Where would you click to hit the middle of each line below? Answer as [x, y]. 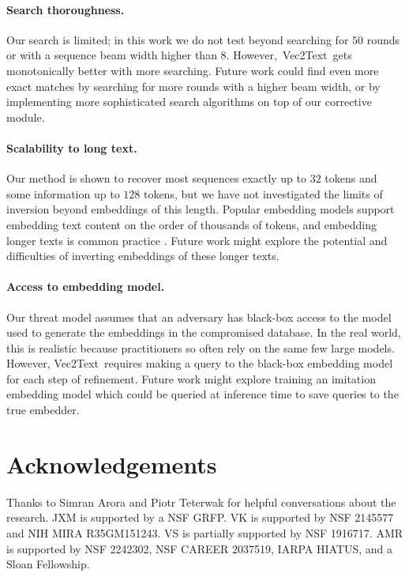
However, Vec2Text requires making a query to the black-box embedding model [200, 363]
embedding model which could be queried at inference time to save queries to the [203, 394]
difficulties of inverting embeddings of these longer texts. [143, 256]
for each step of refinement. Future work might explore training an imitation [191, 378]
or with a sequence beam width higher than [112, 55]
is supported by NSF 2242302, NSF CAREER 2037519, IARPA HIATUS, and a [200, 548]
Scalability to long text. [72, 147]
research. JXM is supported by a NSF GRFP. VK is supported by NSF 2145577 [200, 517]
